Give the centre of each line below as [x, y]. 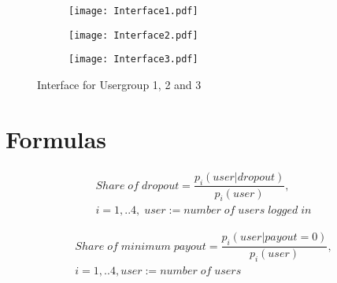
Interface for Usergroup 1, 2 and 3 [119, 84]
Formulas [56, 138]
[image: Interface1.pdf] [133, 11]
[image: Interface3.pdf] [133, 60]
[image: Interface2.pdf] [133, 35]
